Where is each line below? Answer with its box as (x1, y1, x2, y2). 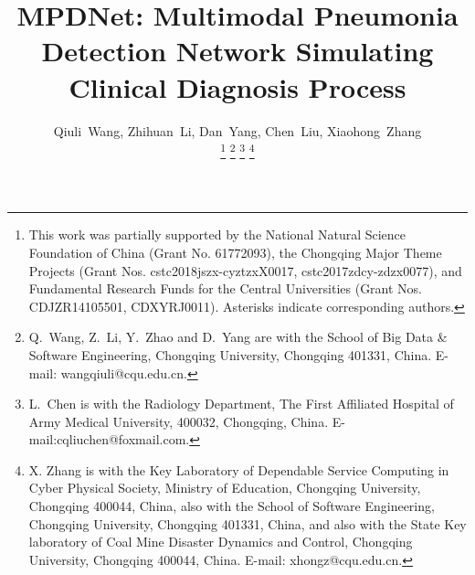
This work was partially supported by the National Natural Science (28, 225, 406, 244)
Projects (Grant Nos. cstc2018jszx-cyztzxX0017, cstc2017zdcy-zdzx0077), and (28, 261, 462, 280)
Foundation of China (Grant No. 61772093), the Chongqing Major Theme (28, 242, 442, 261)
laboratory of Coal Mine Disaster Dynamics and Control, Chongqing (28, 532, 413, 551)
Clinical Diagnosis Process (69, 68, 406, 105)
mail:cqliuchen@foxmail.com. (28, 430, 190, 449)
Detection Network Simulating (41, 32, 434, 69)
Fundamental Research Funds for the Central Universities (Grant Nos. (28, 279, 423, 298)
